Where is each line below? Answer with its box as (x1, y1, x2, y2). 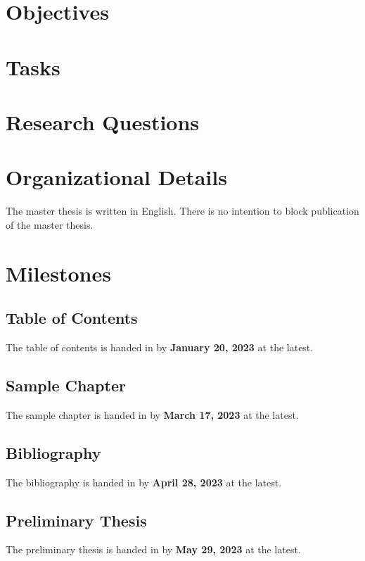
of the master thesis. (6, 217, 94, 232)
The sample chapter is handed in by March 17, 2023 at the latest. (6, 407, 299, 422)
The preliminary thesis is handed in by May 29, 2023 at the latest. (6, 542, 301, 557)
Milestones (6, 258, 111, 287)
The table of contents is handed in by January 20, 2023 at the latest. (6, 340, 314, 355)
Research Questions (6, 107, 200, 136)
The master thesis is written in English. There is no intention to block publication (6, 203, 359, 218)
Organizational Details (6, 163, 227, 191)
